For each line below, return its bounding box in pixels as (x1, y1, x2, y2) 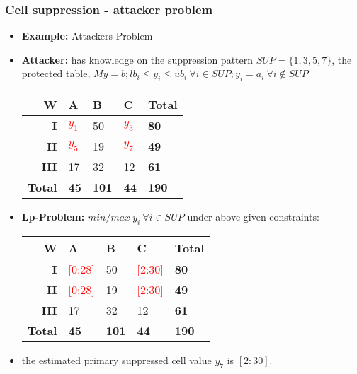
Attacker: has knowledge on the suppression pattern (21, 52, 254, 66)
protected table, (21, 66, 91, 81)
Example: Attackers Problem (21, 28, 153, 43)
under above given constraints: (187, 209, 319, 224)
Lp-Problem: (21, 209, 85, 224)
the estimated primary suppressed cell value (21, 353, 212, 367)
